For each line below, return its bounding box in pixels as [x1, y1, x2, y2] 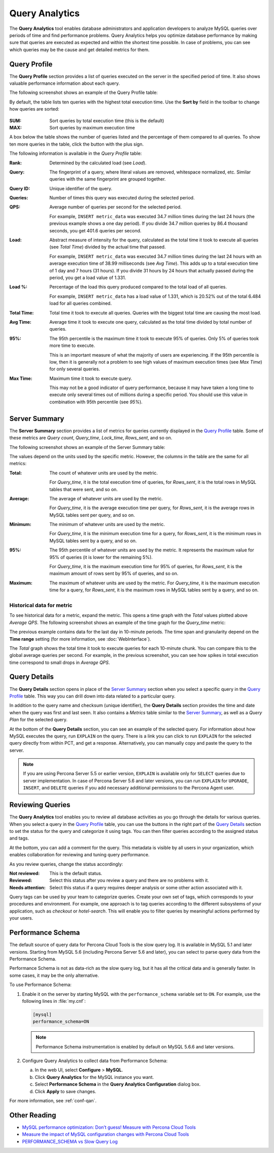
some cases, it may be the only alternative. [9, 972, 99, 979]
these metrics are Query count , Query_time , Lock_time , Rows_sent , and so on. [9, 435, 173, 441]
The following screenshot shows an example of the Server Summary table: [9, 444, 165, 450]
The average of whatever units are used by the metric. [49, 495, 163, 502]
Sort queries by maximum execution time [49, 124, 135, 130]
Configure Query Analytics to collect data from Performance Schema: [22, 1058, 168, 1064]
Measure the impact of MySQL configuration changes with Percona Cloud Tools [22, 1131, 189, 1137]
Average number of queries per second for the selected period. [49, 204, 182, 210]
